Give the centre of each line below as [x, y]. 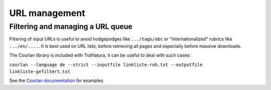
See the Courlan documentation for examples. [57, 80]
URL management [47, 13]
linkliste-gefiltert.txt [40, 71]
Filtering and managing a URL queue [71, 26]
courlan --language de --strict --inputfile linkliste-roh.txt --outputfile [106, 64]
